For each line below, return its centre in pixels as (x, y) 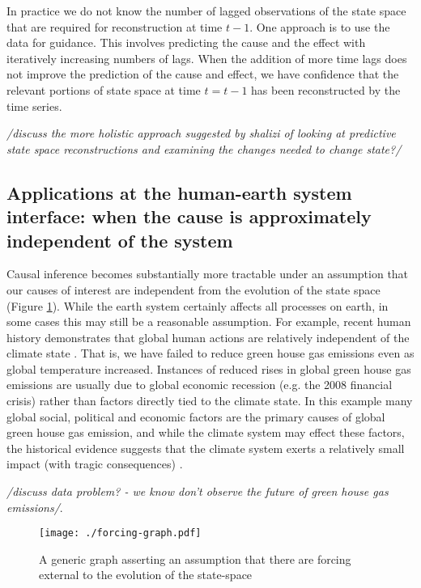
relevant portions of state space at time (104, 89)
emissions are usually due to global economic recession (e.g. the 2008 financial (200, 385)
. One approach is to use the (320, 26)
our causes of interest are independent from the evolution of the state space (193, 289)
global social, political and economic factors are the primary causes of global (196, 416)
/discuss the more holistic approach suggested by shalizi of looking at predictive (201, 133)
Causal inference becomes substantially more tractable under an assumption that (208, 274)
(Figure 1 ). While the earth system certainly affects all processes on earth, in (198, 305)
